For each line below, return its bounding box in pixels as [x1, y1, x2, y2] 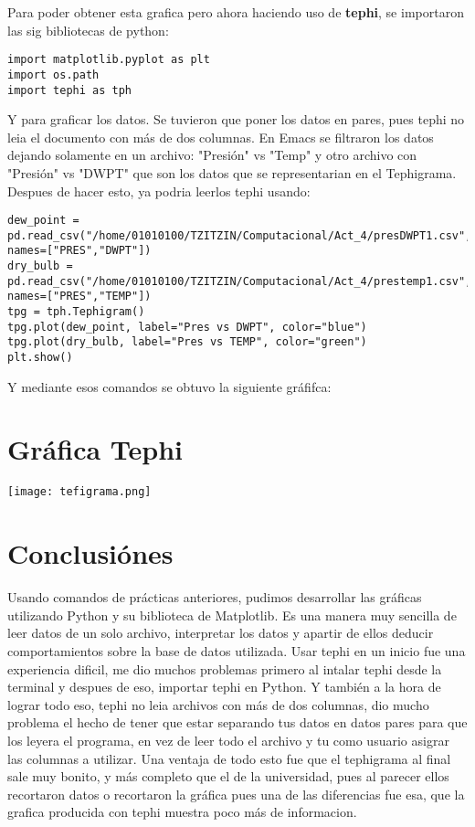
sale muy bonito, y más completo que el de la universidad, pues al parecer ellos [7, 767, 449, 786]
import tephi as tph [7, 83, 132, 97]
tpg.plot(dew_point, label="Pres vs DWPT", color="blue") [7, 320, 367, 334]
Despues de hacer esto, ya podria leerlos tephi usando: [7, 181, 311, 200]
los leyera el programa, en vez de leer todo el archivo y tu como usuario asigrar [7, 730, 449, 749]
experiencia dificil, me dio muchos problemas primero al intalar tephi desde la [7, 659, 442, 678]
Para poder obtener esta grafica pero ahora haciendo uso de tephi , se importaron [7, 3, 464, 21]
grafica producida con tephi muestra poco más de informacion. [7, 802, 357, 822]
